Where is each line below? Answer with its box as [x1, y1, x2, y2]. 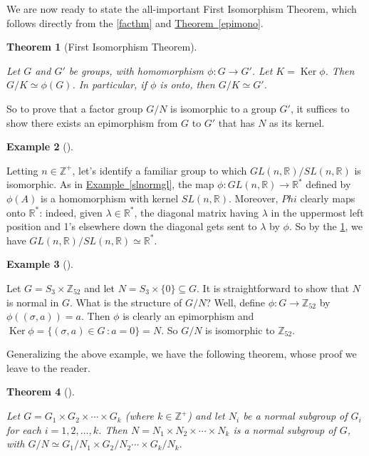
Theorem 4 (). [6, 384, 75, 399]
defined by [306, 177, 351, 192]
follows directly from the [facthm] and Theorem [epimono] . [6, 15, 264, 30]
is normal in [6, 294, 59, 309]
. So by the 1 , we [289, 219, 363, 234]
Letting [6, 162, 38, 177]
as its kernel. [269, 115, 325, 130]
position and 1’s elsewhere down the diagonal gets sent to [6, 219, 257, 234]
